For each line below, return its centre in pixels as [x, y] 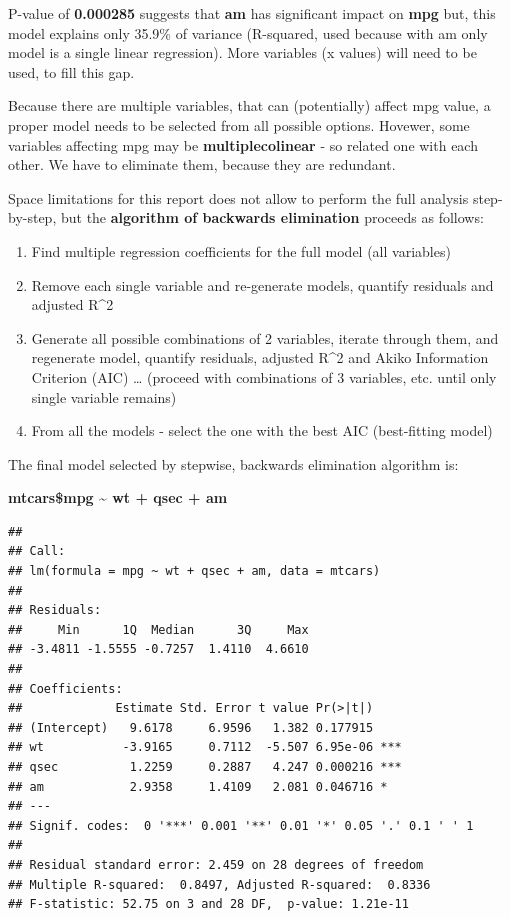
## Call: [37, 551]
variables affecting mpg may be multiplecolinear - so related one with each [243, 144]
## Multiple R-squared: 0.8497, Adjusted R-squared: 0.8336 [219, 884]
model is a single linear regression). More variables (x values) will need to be [242, 52]
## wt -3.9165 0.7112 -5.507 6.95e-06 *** [205, 747]
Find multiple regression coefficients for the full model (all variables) [241, 250]
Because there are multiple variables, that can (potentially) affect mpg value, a [249, 105]
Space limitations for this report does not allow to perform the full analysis [238, 197]
